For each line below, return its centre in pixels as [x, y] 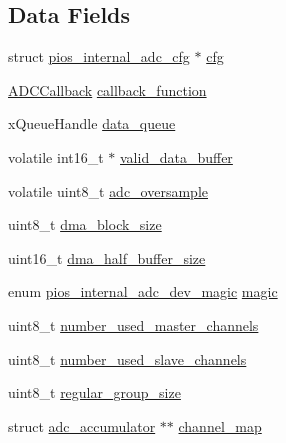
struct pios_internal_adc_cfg [99, 56]
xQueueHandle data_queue [92, 123]
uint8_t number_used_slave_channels [127, 358]
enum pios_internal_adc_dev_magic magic [143, 291]
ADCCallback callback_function [107, 89]
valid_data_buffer [176, 156]
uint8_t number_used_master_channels [133, 324]
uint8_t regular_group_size [94, 392]
